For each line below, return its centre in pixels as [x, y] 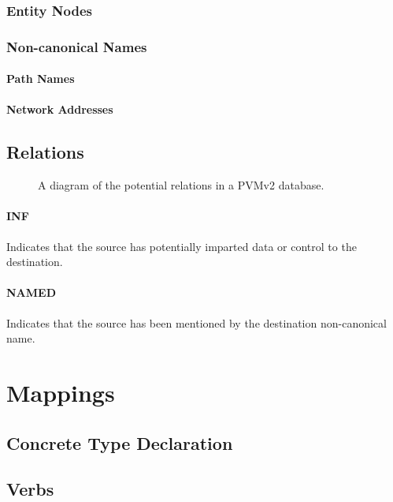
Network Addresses [60, 109]
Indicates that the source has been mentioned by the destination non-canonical [196, 322]
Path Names [41, 79]
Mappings [61, 393]
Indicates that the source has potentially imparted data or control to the [182, 246]
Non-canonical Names [77, 46]
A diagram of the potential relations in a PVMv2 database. [181, 185]
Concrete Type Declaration [120, 442]
